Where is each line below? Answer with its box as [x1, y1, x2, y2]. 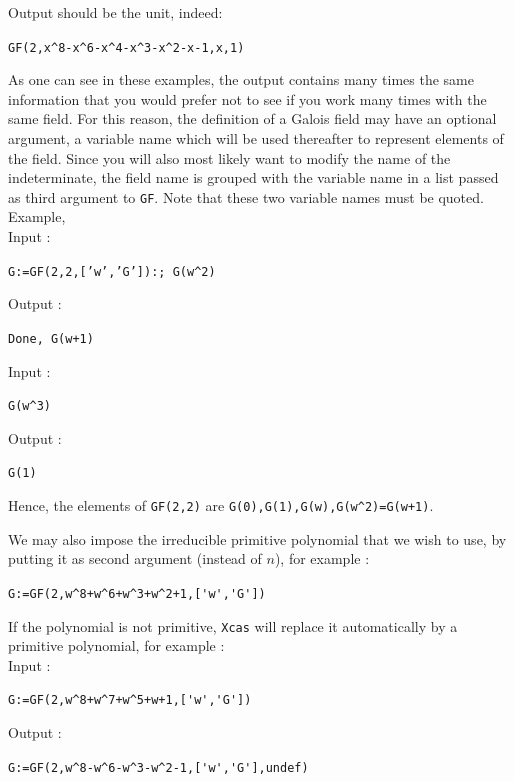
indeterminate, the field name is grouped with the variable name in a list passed [8, 167, 499, 188]
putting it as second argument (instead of [8, 548, 262, 569]
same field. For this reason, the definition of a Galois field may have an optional [8, 108, 497, 129]
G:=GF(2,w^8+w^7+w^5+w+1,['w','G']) [8, 693, 252, 708]
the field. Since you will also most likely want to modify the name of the [8, 147, 451, 168]
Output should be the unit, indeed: [8, 2, 223, 22]
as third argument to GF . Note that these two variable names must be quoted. [8, 186, 484, 207]
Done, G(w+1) [8, 331, 94, 346]
